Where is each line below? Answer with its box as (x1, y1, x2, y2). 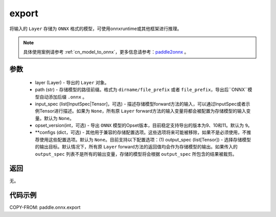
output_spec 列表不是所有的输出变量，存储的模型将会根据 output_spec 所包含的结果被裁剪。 (35, 151, 237, 157)
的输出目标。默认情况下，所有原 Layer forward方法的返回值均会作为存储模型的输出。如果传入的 (35, 143, 238, 150)
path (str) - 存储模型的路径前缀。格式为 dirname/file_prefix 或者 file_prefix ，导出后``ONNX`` (35, 87, 248, 93)
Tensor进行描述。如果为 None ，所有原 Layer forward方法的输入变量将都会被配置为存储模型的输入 (39, 108, 246, 114)
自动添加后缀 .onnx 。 (39, 93, 87, 100)
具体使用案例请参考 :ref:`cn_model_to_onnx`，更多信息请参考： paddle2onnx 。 (23, 49, 189, 55)
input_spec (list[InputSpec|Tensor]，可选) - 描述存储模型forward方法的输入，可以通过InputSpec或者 (35, 101, 246, 107)
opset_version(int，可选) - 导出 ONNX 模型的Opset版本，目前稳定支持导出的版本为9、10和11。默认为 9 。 (35, 123, 252, 129)
